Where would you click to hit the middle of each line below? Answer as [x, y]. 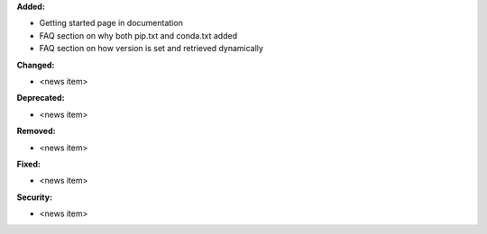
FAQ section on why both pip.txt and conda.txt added [138, 35]
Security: [35, 197]
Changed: [36, 65]
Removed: [36, 131]
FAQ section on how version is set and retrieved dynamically [151, 49]
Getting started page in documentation [111, 23]
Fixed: [28, 164]
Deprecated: [41, 98]
